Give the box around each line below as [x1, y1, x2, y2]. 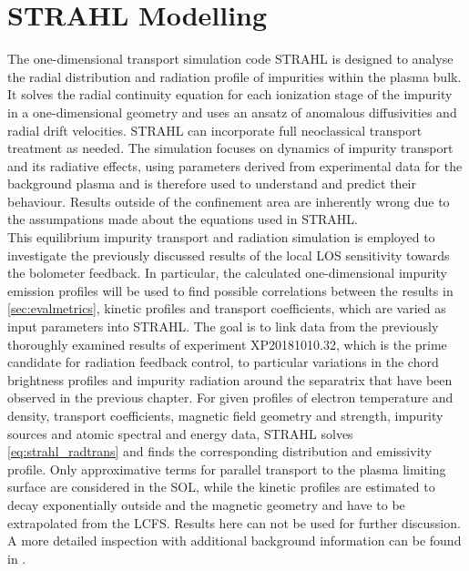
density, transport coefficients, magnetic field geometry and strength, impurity [7, 406, 444, 424]
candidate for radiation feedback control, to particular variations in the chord [7, 352, 439, 372]
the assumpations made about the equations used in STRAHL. [7, 209, 358, 229]
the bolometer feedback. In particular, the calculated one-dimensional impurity [7, 263, 447, 282]
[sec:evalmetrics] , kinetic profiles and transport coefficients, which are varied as [7, 299, 446, 318]
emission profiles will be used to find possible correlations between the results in [7, 280, 454, 300]
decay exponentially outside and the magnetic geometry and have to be [7, 495, 405, 514]
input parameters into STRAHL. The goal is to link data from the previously [7, 317, 439, 336]
